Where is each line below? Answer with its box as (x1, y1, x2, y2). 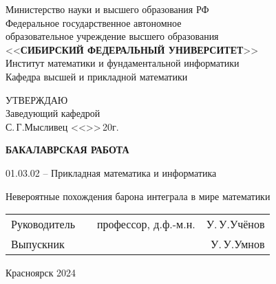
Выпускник (11, 236, 65, 252)
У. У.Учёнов (206, 216, 265, 232)
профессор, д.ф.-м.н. (96, 216, 195, 232)
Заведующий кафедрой (6, 106, 100, 120)
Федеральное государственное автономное (6, 15, 182, 30)
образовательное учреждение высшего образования (6, 29, 219, 43)
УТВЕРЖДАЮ (6, 92, 68, 107)
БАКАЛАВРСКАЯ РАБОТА (6, 142, 129, 157)
